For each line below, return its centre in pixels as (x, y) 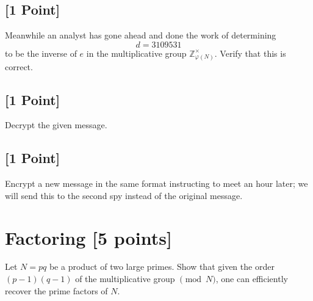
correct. (19, 66)
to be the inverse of (41, 53)
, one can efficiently (252, 279)
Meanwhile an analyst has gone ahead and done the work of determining (141, 35)
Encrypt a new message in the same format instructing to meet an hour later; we (156, 183)
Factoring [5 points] (88, 237)
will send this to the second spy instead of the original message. (124, 195)
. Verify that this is (250, 53)
